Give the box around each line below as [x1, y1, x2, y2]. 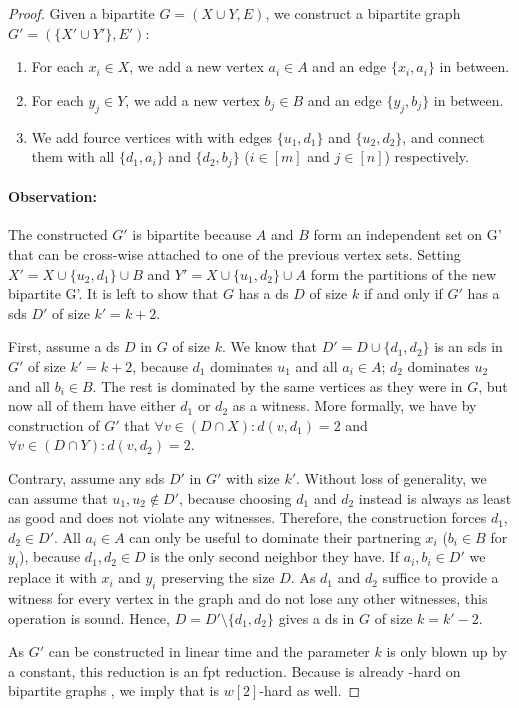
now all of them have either [8, 395, 176, 416]
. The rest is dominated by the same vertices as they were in [92, 375, 463, 396]
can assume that [8, 487, 108, 508]
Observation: [8, 186, 98, 207]
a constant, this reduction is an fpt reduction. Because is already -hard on [8, 660, 461, 681]
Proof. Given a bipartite [8, 3, 155, 23]
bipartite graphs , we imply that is [8, 680, 220, 701]
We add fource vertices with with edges [31, 126, 272, 147]
